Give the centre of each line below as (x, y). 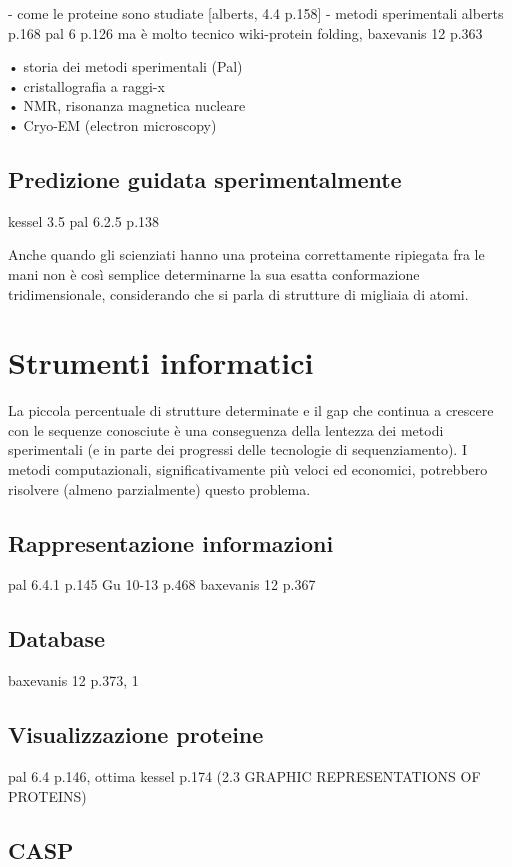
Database (57, 638)
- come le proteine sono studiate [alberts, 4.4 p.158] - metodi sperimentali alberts (256, 13)
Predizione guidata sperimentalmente (205, 178)
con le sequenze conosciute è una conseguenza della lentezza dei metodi (226, 429)
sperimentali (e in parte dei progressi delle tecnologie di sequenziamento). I (237, 449)
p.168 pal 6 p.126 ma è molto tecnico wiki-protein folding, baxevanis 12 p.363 (245, 32)
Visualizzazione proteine (136, 734)
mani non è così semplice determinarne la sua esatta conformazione (214, 273)
